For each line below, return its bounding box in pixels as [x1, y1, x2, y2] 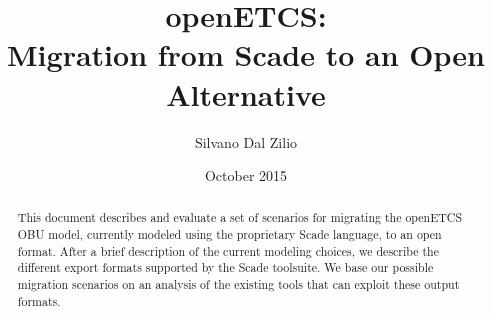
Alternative [166, 73, 326, 114]
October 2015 [204, 165, 288, 186]
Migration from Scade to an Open [7, 34, 485, 75]
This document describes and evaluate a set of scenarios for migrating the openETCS [17, 209, 463, 226]
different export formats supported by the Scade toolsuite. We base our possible [17, 259, 434, 276]
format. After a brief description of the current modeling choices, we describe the [17, 242, 440, 259]
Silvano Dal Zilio [194, 131, 298, 152]
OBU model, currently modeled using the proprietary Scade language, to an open [17, 226, 442, 243]
